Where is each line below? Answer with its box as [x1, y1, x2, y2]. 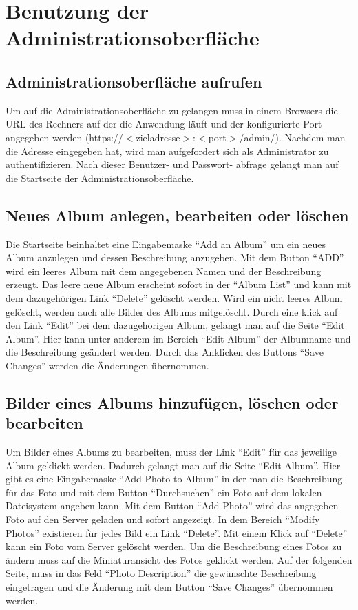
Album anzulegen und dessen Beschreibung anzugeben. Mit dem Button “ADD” [6, 250, 344, 265]
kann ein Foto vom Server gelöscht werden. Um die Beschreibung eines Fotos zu [6, 539, 342, 553]
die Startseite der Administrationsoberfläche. [6, 170, 194, 185]
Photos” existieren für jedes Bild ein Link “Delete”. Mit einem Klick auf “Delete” [6, 525, 348, 540]
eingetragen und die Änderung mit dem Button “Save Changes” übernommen [6, 580, 333, 593]
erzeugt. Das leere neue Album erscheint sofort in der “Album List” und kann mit [6, 277, 352, 292]
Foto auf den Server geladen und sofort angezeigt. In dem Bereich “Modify [6, 512, 320, 527]
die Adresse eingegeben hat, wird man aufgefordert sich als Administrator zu [6, 143, 329, 158]
